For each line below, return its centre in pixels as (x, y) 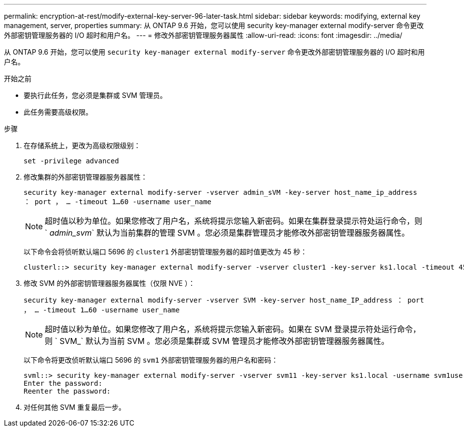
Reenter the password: (67, 391)
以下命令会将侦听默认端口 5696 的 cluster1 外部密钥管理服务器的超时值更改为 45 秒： (165, 252)
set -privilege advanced (71, 161)
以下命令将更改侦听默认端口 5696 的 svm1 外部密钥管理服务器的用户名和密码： (151, 360)
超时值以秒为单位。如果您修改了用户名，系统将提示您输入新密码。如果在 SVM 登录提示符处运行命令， (233, 329)
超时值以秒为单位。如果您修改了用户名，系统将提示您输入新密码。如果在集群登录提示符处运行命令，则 (234, 221)
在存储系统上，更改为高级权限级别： (82, 145)
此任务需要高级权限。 (58, 112)
